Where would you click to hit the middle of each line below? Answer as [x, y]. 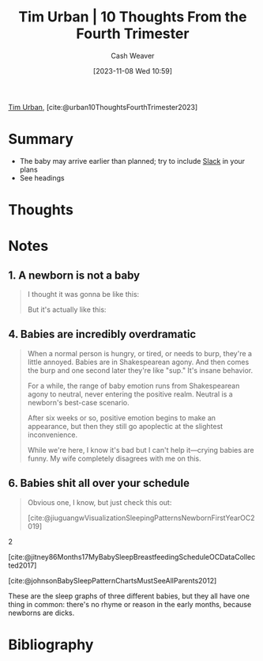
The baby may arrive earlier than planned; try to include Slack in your [132, 161]
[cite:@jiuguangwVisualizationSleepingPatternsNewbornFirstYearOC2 [141, 518]
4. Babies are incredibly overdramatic [102, 334]
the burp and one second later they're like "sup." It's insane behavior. [140, 370]
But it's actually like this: [67, 310]
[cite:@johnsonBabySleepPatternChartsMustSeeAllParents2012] [113, 580]
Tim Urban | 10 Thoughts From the [133, 17]
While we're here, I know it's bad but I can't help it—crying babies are [141, 450]
